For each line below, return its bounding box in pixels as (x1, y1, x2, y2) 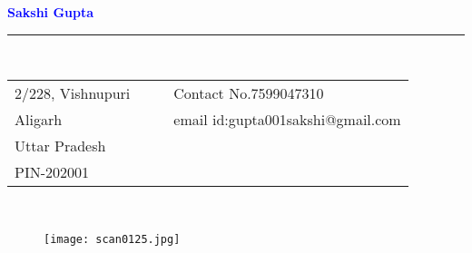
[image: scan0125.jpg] (44, 232, 181, 246)
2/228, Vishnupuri (15, 83, 131, 104)
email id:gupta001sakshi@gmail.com (173, 109, 401, 131)
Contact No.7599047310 (173, 83, 324, 104)
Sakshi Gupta (7, 3, 94, 21)
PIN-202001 (15, 161, 90, 183)
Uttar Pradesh (15, 135, 106, 157)
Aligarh (15, 109, 63, 131)
